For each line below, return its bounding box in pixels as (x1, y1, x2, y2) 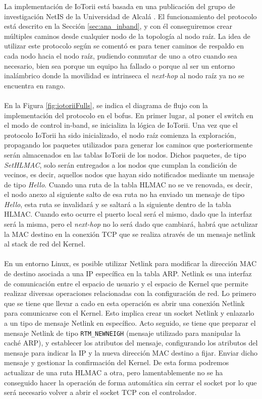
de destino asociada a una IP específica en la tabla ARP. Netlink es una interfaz (4, 268, 252, 279)
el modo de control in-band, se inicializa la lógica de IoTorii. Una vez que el (4, 120, 238, 130)
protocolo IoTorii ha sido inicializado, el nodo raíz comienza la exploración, (4, 129, 236, 140)
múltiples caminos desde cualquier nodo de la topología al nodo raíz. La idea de (4, 30, 250, 41)
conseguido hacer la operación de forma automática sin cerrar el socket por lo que (4, 377, 257, 387)
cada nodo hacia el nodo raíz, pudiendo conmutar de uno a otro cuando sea (4, 50, 237, 61)
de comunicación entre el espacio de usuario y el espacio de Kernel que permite (4, 278, 248, 288)
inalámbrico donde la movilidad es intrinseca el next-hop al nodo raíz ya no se (4, 70, 244, 81)
